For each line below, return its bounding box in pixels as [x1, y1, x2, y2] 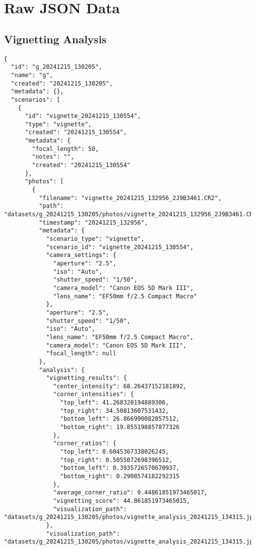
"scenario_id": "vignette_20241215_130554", [46, 243, 194, 251]
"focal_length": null [46, 350, 117, 357]
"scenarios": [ [11, 96, 60, 103]
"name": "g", [11, 71, 53, 79]
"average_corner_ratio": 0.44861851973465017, [53, 489, 208, 496]
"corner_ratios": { [53, 440, 117, 447]
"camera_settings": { [46, 252, 117, 259]
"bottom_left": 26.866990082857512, [60, 415, 179, 423]
